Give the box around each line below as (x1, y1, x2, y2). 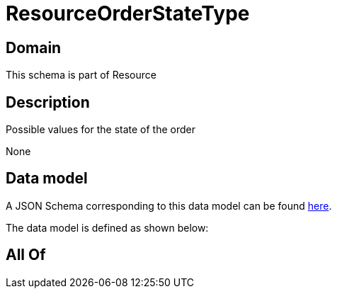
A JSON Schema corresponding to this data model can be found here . (6, 199, 332, 212)
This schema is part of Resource (6, 69, 156, 81)
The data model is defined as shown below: (6, 221, 209, 234)
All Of (6, 246, 46, 264)
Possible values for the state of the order (6, 123, 195, 136)
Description (6, 93, 90, 111)
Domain (6, 38, 62, 57)
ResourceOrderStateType (6, 1, 250, 26)
